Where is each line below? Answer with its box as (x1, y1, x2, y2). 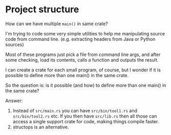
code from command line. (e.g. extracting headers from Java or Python (5, 36, 156, 42)
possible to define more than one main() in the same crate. (5, 72, 129, 78)
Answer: (5, 98, 23, 104)
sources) (5, 41, 24, 47)
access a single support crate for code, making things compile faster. (12, 118, 159, 124)
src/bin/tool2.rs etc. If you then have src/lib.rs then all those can (12, 113, 157, 119)
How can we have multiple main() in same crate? (5, 21, 109, 27)
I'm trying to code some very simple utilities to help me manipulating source (5, 30, 165, 36)
